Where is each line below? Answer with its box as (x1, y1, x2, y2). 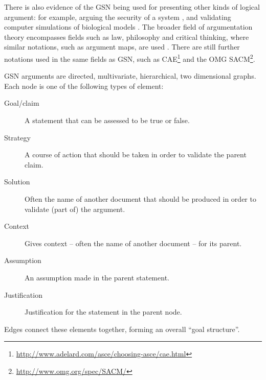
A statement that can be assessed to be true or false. (25, 115, 190, 125)
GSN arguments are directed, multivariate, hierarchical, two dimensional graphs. (4, 70, 256, 81)
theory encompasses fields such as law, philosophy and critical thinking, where (4, 31, 249, 42)
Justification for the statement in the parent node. (25, 306, 182, 317)
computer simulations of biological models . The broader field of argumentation (4, 21, 253, 32)
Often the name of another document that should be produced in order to (25, 193, 256, 204)
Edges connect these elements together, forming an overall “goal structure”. (4, 323, 240, 334)
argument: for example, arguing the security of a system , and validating (4, 11, 231, 22)
